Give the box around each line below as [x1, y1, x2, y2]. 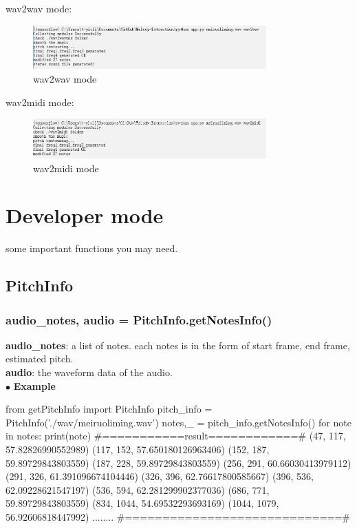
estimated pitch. [6, 351, 74, 366]
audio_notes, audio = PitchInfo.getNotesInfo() [6, 311, 272, 328]
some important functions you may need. [6, 241, 178, 256]
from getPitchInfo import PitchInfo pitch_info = [6, 402, 213, 416]
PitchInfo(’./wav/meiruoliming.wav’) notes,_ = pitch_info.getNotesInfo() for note [6, 415, 351, 429]
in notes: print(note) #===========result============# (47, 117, [6, 428, 346, 443]
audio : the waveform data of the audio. [6, 365, 173, 380]
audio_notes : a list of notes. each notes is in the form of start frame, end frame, [6, 338, 350, 352]
